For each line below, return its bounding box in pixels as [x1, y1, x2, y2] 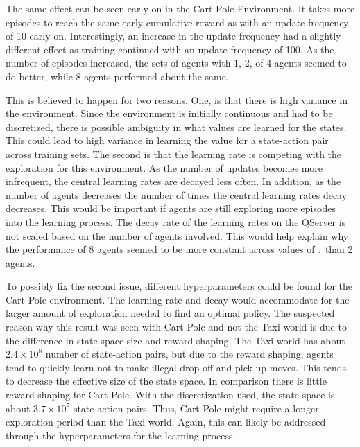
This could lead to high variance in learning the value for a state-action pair [6, 133, 329, 148]
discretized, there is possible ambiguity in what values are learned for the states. [6, 119, 347, 134]
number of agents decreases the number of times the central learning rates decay [6, 187, 348, 202]
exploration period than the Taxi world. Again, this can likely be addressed [6, 414, 326, 429]
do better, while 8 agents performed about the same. [6, 69, 229, 83]
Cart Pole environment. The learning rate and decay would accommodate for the [6, 292, 350, 306]
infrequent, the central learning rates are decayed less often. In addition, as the [6, 174, 341, 189]
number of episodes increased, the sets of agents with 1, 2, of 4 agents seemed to [6, 55, 347, 70]
